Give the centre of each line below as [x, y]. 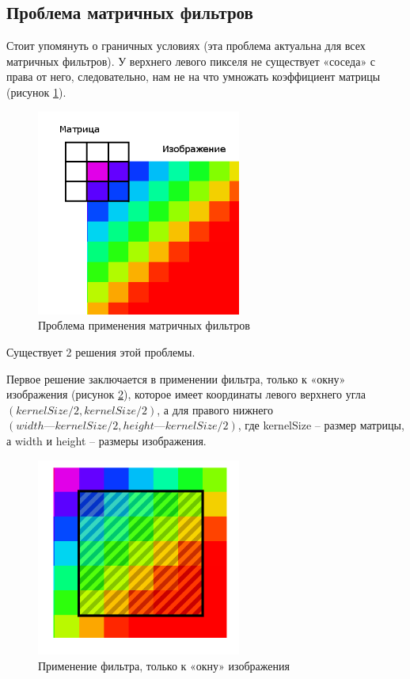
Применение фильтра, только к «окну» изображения [164, 666]
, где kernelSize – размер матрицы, [321, 425]
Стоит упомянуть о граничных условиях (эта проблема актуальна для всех [186, 46]
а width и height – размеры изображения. [106, 441]
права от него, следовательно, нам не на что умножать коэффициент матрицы [194, 76]
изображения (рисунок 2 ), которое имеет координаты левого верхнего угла [186, 394]
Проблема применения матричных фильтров [144, 325]
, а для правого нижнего [215, 409]
